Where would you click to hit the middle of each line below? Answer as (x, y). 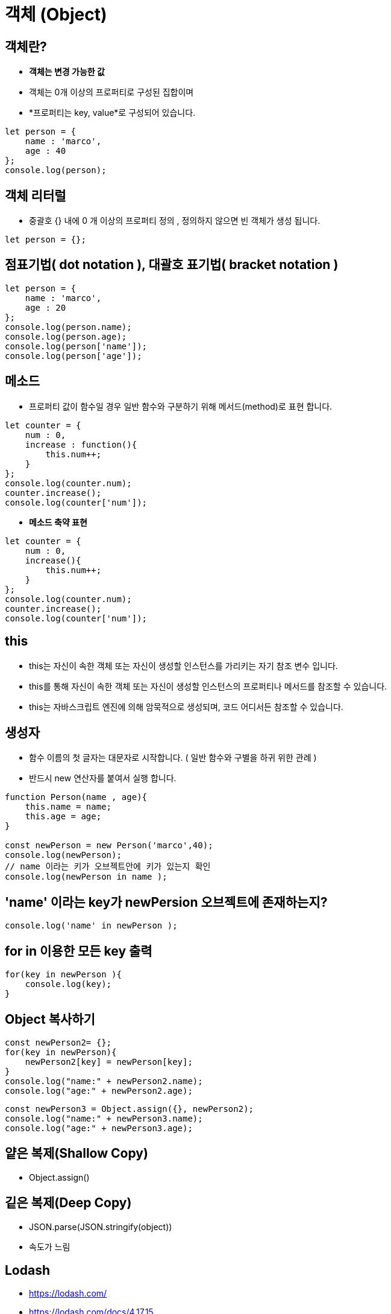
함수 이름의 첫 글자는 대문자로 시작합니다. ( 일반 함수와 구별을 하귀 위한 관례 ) (173, 758)
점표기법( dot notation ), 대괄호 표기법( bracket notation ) (172, 265)
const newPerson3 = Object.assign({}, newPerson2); (130, 1109)
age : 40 (45, 151)
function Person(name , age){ (76, 797)
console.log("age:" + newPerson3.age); (99, 1128)
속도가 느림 (50, 1246)
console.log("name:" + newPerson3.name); (104, 1118)
